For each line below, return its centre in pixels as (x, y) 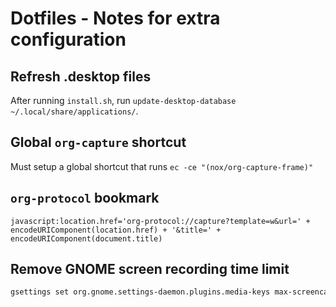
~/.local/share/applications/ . (74, 111)
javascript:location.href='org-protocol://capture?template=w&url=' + (160, 221)
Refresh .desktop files (81, 76)
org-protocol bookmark (85, 198)
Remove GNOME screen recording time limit (150, 269)
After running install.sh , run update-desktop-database (123, 100)
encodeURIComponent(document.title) (86, 238)
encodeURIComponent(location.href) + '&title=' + (116, 230)
